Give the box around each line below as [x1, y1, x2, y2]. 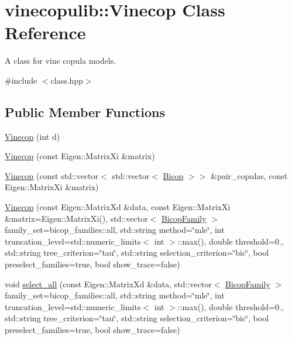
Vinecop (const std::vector [5, 169, 99, 181]
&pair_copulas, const [211, 169, 288, 181]
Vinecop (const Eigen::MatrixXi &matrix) [5, 150, 155, 162]
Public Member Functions [5, 102, 165, 121]
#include [5, 74, 37, 86]
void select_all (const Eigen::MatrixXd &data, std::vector [5, 277, 212, 290]
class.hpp [50, 74, 83, 86]
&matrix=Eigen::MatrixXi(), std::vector [5, 212, 148, 224]
